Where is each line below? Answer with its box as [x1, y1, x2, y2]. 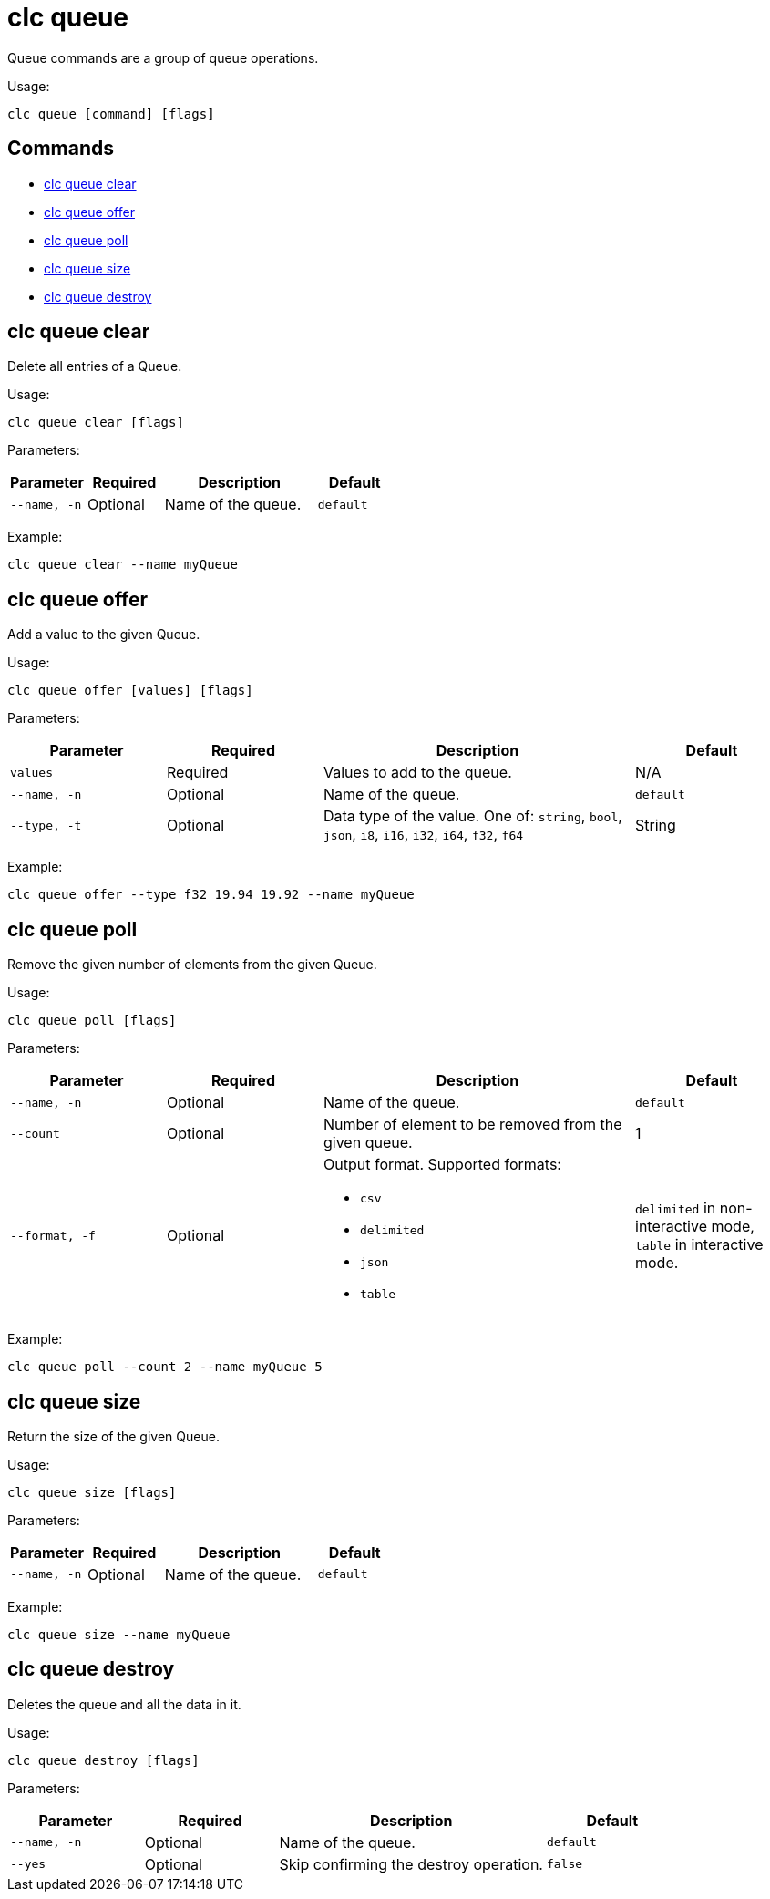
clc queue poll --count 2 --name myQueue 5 [7, 1359, 323, 1375]
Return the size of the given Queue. [7, 1428, 220, 1444]
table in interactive [635, 1235, 764, 1254]
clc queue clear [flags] [7, 415, 184, 430]
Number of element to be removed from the [323, 1115, 622, 1134]
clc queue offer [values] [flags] [7, 683, 253, 698]
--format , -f [10, 1228, 96, 1243]
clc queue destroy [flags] [7, 1752, 200, 1768]
